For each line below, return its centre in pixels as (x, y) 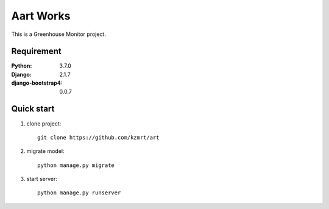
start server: (42, 179)
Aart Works (41, 16)
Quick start (33, 109)
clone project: (44, 123)
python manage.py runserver (79, 193)
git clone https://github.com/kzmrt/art (98, 137)
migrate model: (45, 151)
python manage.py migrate (76, 165)
